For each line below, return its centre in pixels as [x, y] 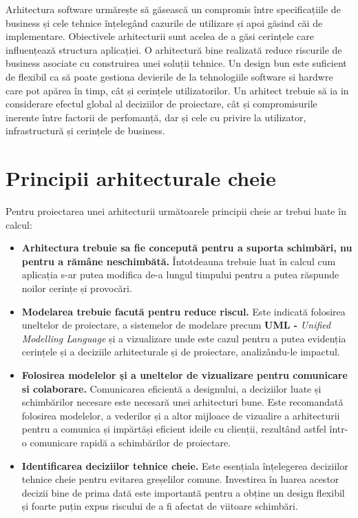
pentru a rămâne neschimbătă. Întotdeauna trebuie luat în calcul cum [179, 261]
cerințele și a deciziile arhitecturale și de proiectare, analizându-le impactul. [181, 352]
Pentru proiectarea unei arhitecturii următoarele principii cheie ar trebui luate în [176, 211]
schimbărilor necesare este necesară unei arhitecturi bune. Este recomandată [182, 402]
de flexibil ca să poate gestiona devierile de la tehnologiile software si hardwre [169, 76]
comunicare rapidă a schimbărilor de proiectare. [130, 442]
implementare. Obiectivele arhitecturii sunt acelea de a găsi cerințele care [160, 36]
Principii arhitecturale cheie [141, 178]
